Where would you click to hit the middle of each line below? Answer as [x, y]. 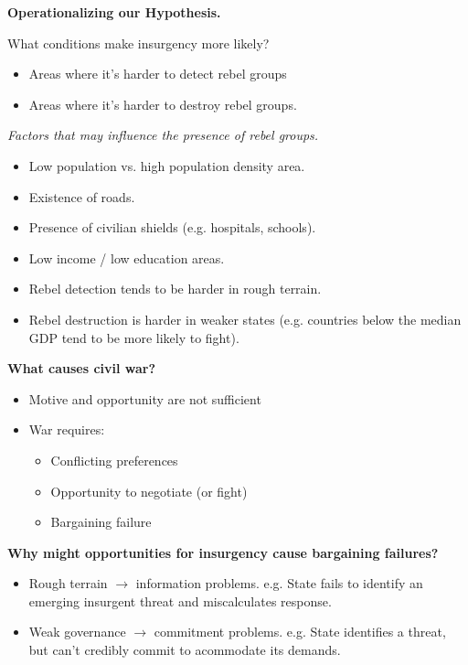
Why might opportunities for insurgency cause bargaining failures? [223, 552]
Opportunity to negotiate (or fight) [149, 491]
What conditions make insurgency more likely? [138, 43]
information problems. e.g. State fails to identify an [279, 583]
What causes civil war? [82, 368]
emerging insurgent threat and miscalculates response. [180, 601]
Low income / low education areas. [127, 257]
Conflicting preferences [114, 460]
